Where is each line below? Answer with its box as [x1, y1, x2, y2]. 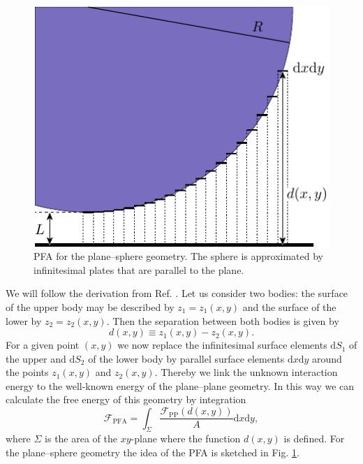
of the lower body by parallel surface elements [88, 351, 285, 365]
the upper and [6, 351, 66, 365]
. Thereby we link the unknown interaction [154, 365, 338, 379]
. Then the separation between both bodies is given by [106, 313, 339, 328]
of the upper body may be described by [6, 299, 175, 314]
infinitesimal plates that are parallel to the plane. [34, 262, 244, 277]
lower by [6, 313, 42, 328]
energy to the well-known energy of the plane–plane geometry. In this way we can [6, 378, 355, 393]
